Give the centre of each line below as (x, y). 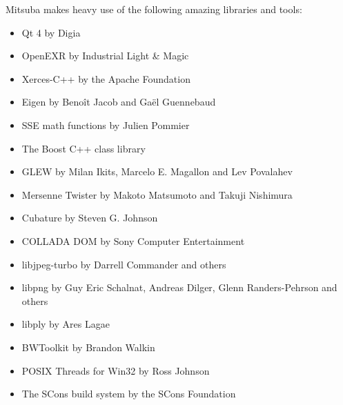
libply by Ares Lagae (66, 324)
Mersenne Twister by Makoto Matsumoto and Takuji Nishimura (157, 194)
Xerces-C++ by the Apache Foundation (106, 78)
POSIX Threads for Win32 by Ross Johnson (116, 370)
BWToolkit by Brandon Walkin (88, 347)
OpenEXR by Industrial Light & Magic (105, 56)
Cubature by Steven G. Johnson (90, 218)
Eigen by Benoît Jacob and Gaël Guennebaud (119, 102)
